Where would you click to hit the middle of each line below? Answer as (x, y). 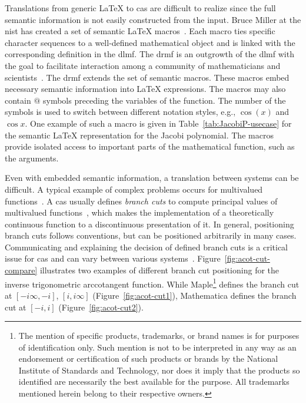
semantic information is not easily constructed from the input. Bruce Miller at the (153, 19)
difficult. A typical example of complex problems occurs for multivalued (134, 189)
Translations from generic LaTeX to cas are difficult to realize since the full (140, 8)
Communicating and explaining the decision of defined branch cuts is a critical (146, 247)
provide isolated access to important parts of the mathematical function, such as (150, 146)
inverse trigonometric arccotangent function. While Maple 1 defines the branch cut (152, 283)
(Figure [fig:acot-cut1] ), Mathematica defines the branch (194, 295)
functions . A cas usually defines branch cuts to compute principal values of (141, 201)
